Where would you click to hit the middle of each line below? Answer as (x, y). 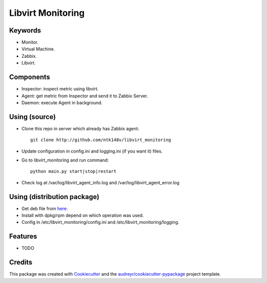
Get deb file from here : (44, 208)
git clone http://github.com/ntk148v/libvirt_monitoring (101, 140)
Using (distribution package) (54, 197)
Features (23, 236)
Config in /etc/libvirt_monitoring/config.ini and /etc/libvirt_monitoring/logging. (100, 222)
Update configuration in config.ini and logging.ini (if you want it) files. (92, 151)
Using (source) (33, 117)
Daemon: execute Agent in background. (62, 102)
